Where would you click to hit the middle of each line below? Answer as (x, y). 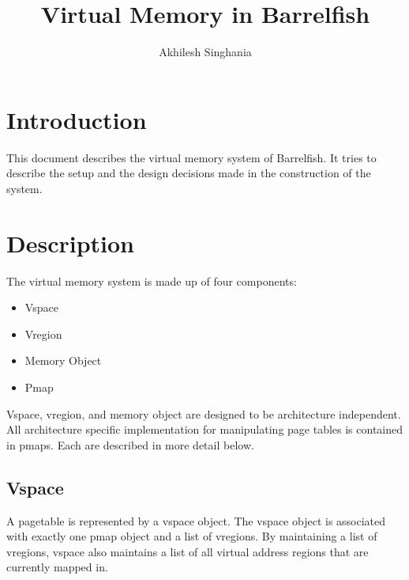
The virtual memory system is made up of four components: (152, 281)
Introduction (77, 119)
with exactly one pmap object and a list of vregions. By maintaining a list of (192, 536)
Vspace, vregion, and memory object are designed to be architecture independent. (204, 413)
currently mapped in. (57, 567)
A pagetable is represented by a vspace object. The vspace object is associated (196, 520)
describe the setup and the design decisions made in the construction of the (189, 173)
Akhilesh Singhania (205, 52)
